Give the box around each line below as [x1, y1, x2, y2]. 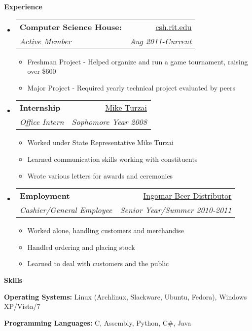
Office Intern [19, 116, 64, 128]
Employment [19, 190, 70, 202]
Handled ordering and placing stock [27, 241, 135, 252]
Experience [4, 1, 42, 11]
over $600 [27, 66, 56, 76]
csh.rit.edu [155, 21, 192, 32]
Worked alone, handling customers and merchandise [27, 225, 184, 236]
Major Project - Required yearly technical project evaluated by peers [27, 82, 236, 92]
